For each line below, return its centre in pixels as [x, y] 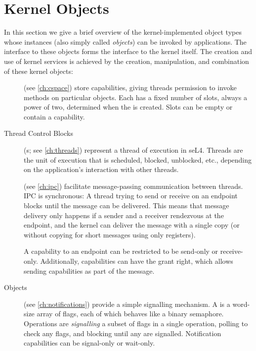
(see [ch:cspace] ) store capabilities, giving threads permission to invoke [130, 88]
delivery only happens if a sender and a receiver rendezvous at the [124, 215]
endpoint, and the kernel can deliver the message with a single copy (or [132, 225]
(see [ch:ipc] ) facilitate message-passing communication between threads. [133, 186]
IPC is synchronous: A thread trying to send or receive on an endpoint [131, 196]
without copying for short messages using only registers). [110, 234]
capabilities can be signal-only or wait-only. [89, 343]
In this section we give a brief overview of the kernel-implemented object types [123, 32]
